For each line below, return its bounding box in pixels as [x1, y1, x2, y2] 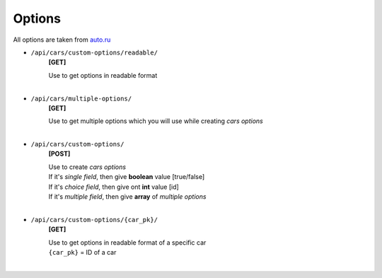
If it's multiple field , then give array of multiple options [48, 192, 207, 201]
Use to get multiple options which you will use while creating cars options [48, 117, 263, 125]
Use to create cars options [48, 163, 127, 171]
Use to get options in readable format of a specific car [48, 238, 207, 247]
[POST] [48, 149, 71, 158]
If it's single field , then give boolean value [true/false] [48, 173, 205, 181]
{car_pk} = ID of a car [48, 248, 117, 256]
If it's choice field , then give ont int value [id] [48, 183, 180, 191]
